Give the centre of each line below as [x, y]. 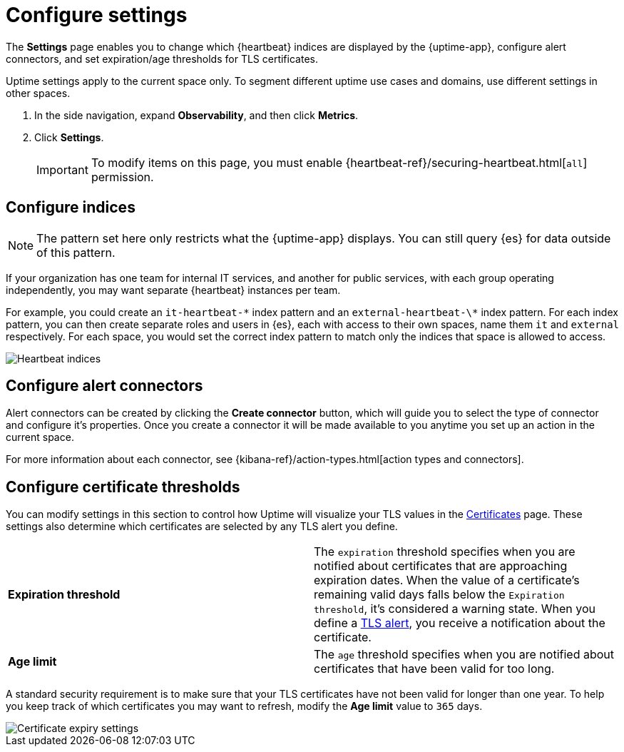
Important [62, 169]
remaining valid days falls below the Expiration [439, 595]
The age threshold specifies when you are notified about [464, 655]
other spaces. [38, 93]
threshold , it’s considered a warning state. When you [455, 609]
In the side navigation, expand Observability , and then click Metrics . [196, 115]
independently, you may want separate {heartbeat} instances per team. [173, 290]
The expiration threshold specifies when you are [445, 552]
